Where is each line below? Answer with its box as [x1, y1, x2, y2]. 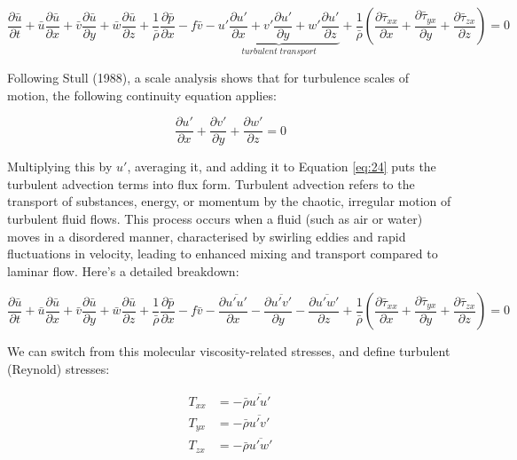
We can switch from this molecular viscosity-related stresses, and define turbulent [7, 342, 450, 361]
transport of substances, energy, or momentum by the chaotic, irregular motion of [7, 192, 451, 210]
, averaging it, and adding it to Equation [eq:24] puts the [127, 157, 436, 176]
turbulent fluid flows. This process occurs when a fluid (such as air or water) [7, 210, 423, 228]
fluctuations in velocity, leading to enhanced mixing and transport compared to [7, 244, 438, 263]
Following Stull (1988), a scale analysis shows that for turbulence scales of [7, 68, 410, 87]
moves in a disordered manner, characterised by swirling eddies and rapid [7, 226, 406, 245]
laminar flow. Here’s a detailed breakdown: [7, 261, 239, 280]
